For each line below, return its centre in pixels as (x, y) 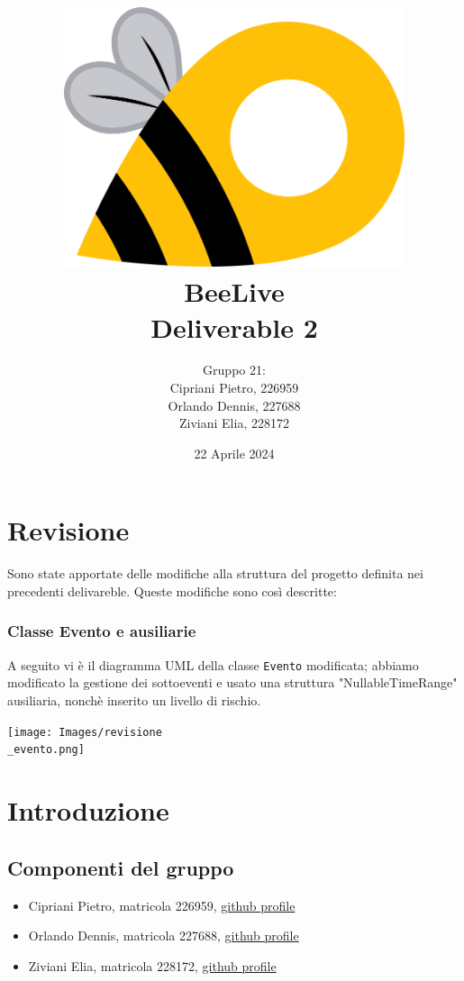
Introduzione (88, 810)
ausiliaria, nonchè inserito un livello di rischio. (134, 700)
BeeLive (234, 291)
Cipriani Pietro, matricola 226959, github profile (162, 905)
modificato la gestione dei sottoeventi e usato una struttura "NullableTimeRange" (232, 682)
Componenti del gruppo (121, 867)
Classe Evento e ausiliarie (102, 631)
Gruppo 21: (234, 370)
